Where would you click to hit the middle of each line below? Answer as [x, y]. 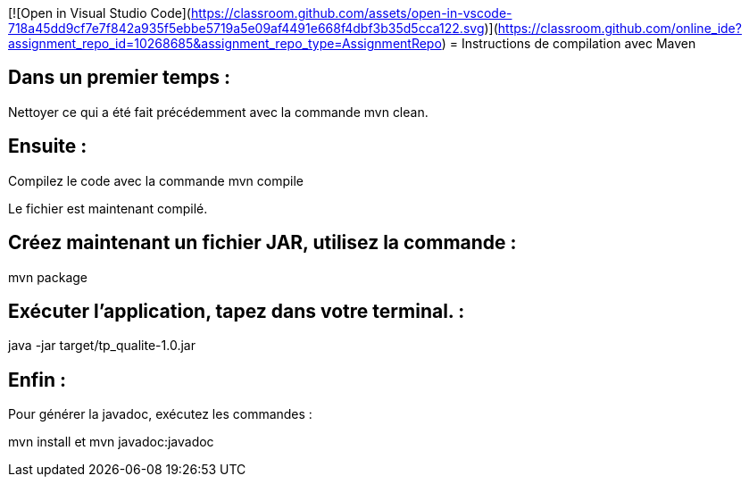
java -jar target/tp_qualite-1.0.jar [102, 346]
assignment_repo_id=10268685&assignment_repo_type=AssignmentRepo [225, 43]
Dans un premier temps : [120, 78]
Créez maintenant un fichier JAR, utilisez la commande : [262, 243]
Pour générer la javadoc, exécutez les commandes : [160, 414]
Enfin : [37, 380]
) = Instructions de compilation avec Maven [569, 43]
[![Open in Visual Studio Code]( [100, 13]
